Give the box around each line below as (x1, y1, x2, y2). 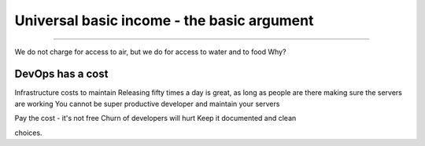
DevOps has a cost (14, 68, 109, 81)
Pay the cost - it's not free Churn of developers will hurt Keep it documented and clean (14, 114, 297, 123)
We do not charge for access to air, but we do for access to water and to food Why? (14, 47, 286, 57)
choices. (14, 128, 42, 137)
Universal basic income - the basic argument (14, 12, 314, 29)
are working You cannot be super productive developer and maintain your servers (14, 99, 280, 108)
